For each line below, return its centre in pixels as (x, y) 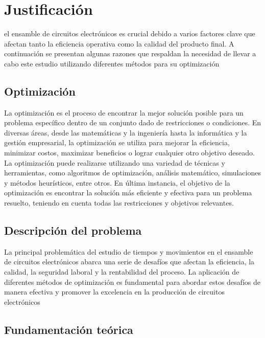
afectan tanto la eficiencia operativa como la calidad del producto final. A (119, 43)
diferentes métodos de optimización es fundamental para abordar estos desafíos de (132, 281)
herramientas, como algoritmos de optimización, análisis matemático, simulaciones (132, 173)
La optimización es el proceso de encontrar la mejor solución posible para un (124, 112)
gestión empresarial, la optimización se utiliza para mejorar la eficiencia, (117, 142)
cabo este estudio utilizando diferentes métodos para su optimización (112, 63)
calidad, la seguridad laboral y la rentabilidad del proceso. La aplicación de (122, 272)
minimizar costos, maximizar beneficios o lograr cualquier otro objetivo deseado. (129, 153)
